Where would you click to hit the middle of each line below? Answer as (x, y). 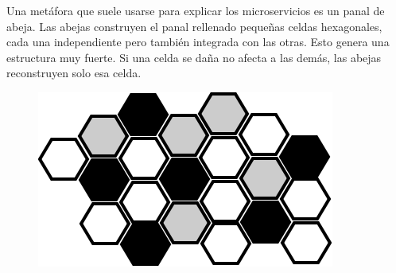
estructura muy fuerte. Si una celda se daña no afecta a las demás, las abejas (194, 57)
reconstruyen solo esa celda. (74, 73)
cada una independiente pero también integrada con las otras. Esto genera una (198, 42)
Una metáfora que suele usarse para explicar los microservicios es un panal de (196, 10)
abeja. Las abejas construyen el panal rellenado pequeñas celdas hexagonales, (194, 26)
